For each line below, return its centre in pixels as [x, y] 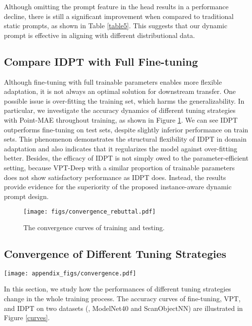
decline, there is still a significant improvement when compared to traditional [119, 16]
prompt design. [26, 196]
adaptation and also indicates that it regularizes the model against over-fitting [121, 148]
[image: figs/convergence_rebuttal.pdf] [90, 212]
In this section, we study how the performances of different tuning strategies [117, 289]
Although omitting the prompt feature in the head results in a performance [116, 6]
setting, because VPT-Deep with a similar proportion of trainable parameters [119, 167]
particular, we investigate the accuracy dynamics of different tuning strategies [120, 110]
